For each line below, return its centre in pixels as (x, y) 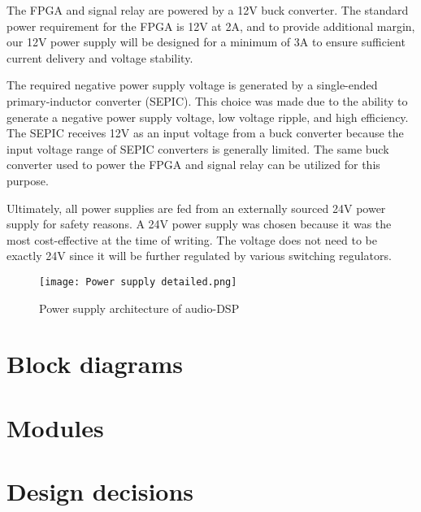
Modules (55, 427)
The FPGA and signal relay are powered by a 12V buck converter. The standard (208, 10)
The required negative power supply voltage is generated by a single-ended (192, 85)
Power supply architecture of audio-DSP (139, 308)
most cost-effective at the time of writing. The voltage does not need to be (192, 239)
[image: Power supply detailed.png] (138, 282)
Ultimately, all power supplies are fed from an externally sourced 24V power (196, 208)
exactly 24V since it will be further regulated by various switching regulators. (199, 256)
